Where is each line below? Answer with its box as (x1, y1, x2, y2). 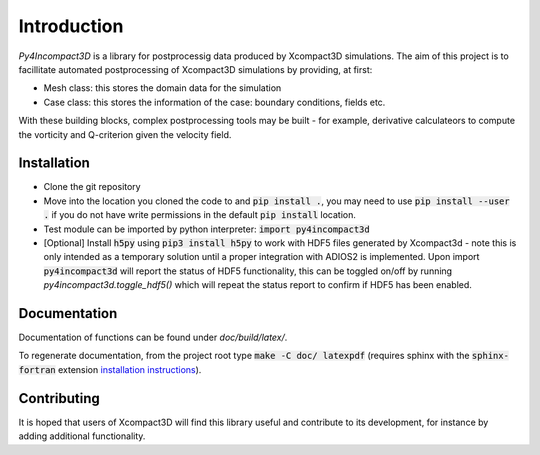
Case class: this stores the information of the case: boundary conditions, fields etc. (43, 96, 386, 108)
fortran (18, 364, 57, 375)
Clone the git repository (43, 181, 141, 193)
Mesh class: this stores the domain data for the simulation (43, 82, 282, 94)
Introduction (18, 15, 124, 37)
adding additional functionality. (18, 430, 146, 442)
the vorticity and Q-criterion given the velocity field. (18, 128, 232, 140)
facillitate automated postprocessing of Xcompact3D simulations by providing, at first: (18, 63, 373, 75)
